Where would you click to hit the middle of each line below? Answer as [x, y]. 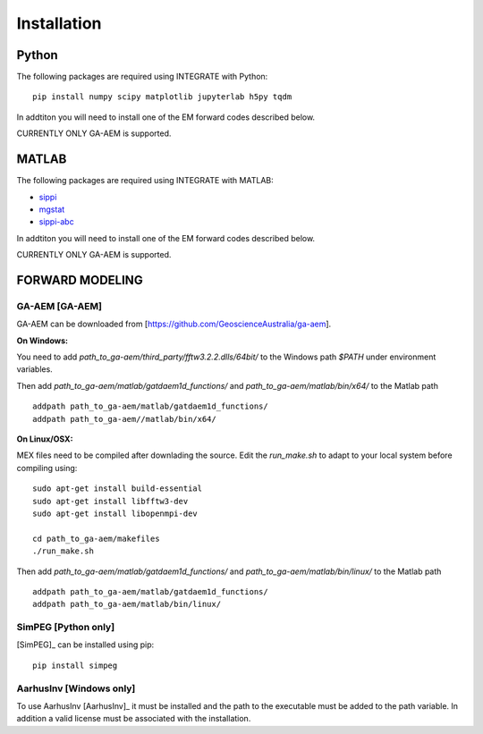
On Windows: [42, 341]
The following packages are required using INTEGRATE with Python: [142, 77]
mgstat [52, 209]
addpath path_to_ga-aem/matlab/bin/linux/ [127, 604]
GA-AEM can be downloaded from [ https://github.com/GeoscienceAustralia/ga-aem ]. [174, 324]
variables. [34, 369]
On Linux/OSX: [45, 439]
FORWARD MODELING [80, 280]
